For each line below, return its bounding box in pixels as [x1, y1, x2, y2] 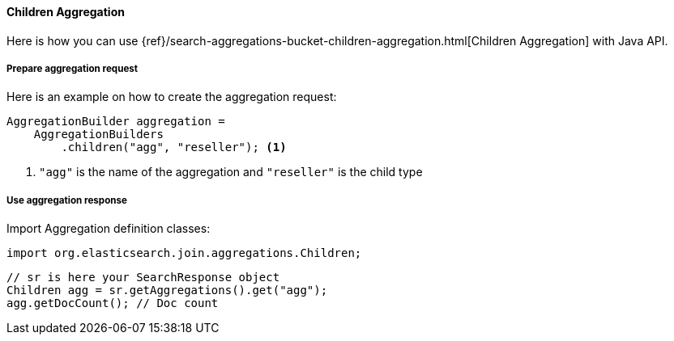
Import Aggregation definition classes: [6, 221, 211, 236]
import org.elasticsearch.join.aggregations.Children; [6, 246, 362, 260]
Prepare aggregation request [6, 63, 139, 74]
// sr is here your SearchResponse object [6, 271, 280, 284]
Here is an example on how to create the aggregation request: [6, 90, 337, 104]
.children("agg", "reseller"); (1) [61, 141, 287, 154]
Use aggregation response [6, 194, 127, 206]
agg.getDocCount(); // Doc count [6, 297, 219, 310]
